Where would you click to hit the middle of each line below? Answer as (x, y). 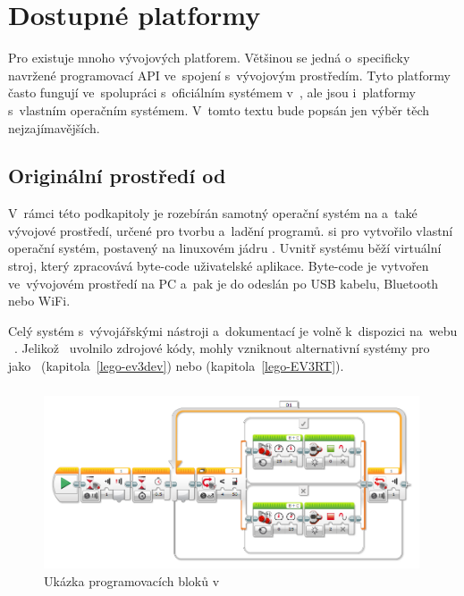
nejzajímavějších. (54, 127)
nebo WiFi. (39, 301)
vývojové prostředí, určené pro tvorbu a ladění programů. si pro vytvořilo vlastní (231, 230)
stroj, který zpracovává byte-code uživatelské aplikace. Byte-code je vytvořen (219, 266)
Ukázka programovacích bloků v (132, 580)
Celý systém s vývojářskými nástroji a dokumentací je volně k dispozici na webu (233, 330)
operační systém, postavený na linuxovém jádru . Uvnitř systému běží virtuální (225, 248)
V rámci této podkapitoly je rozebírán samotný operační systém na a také (213, 213)
